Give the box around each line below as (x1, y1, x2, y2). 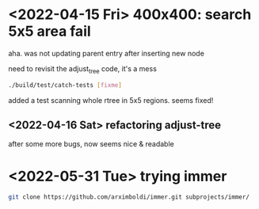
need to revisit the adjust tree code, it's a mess (8, 63, 157, 75)
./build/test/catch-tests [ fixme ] (8, 81, 123, 89)
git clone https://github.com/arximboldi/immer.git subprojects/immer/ (8, 193, 249, 201)
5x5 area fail (8, 22, 91, 40)
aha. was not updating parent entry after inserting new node (8, 48, 204, 58)
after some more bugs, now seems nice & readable (8, 139, 174, 149)
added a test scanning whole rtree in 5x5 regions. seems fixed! (8, 95, 214, 104)
